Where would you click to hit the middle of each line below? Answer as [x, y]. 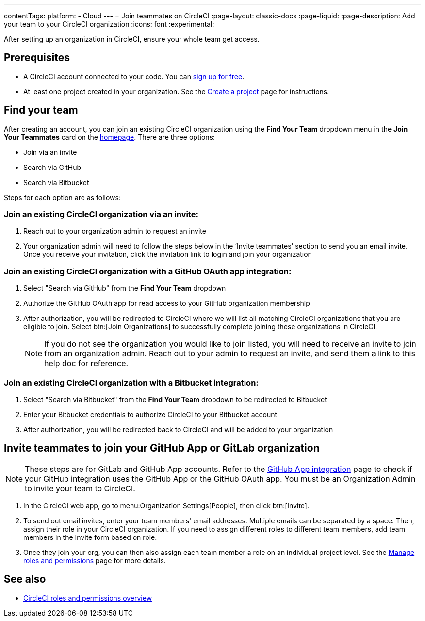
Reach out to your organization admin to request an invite [115, 231]
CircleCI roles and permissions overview [88, 598]
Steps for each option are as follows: [62, 197]
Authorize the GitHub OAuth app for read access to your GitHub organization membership [167, 303]
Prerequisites [37, 58]
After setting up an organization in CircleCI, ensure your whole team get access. [132, 39]
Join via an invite [50, 152]
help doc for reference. [86, 363]
